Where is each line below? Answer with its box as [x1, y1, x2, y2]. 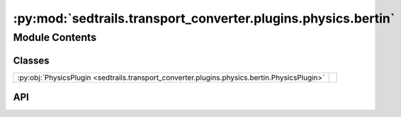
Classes [13, 54, 50, 66]
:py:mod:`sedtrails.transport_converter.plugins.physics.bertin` [13, 11, 395, 26]
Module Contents [13, 31, 97, 44]
